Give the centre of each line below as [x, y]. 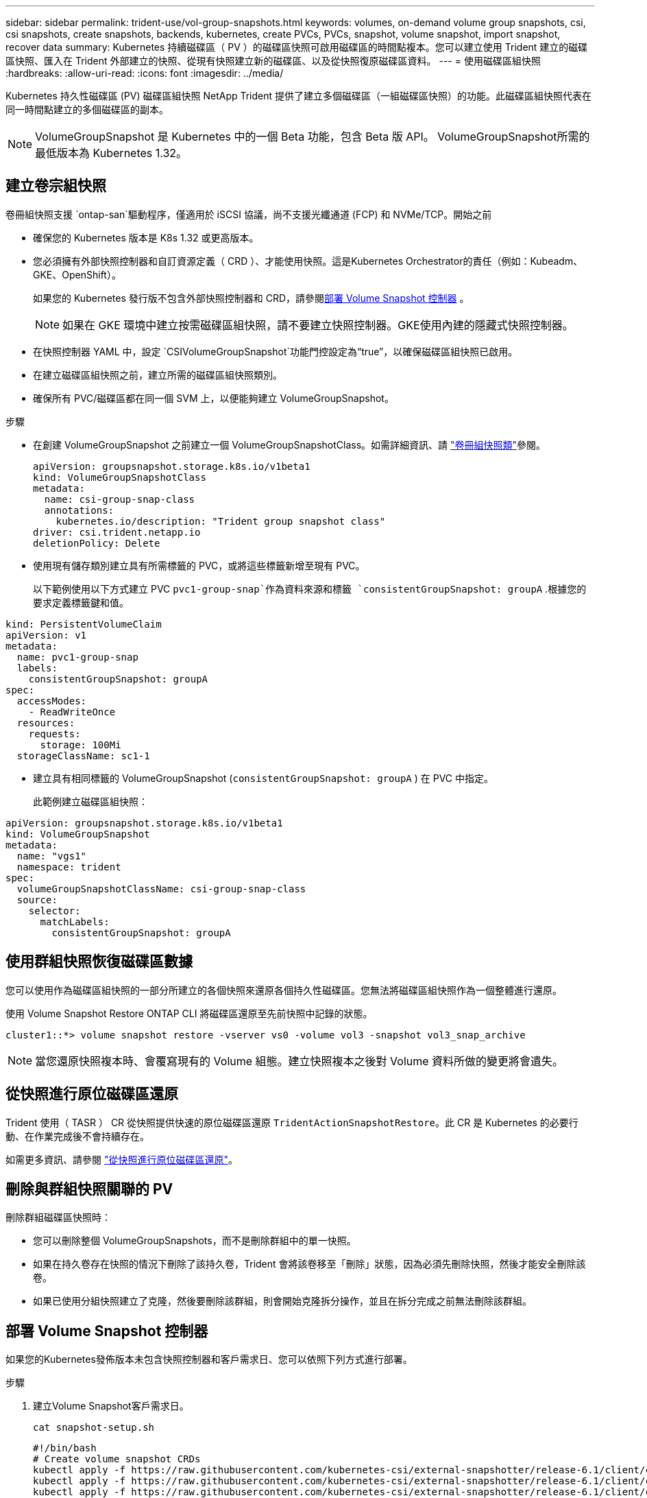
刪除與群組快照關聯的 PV [89, 1189]
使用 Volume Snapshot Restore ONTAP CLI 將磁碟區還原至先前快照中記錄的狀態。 [189, 1013]
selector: [54, 911]
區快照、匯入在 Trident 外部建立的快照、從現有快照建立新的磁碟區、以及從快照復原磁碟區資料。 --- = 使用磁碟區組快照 [273, 61]
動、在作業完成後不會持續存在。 [77, 1136]
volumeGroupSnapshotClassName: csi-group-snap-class [161, 889]
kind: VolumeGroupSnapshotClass [120, 477]
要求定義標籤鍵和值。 [81, 602]
